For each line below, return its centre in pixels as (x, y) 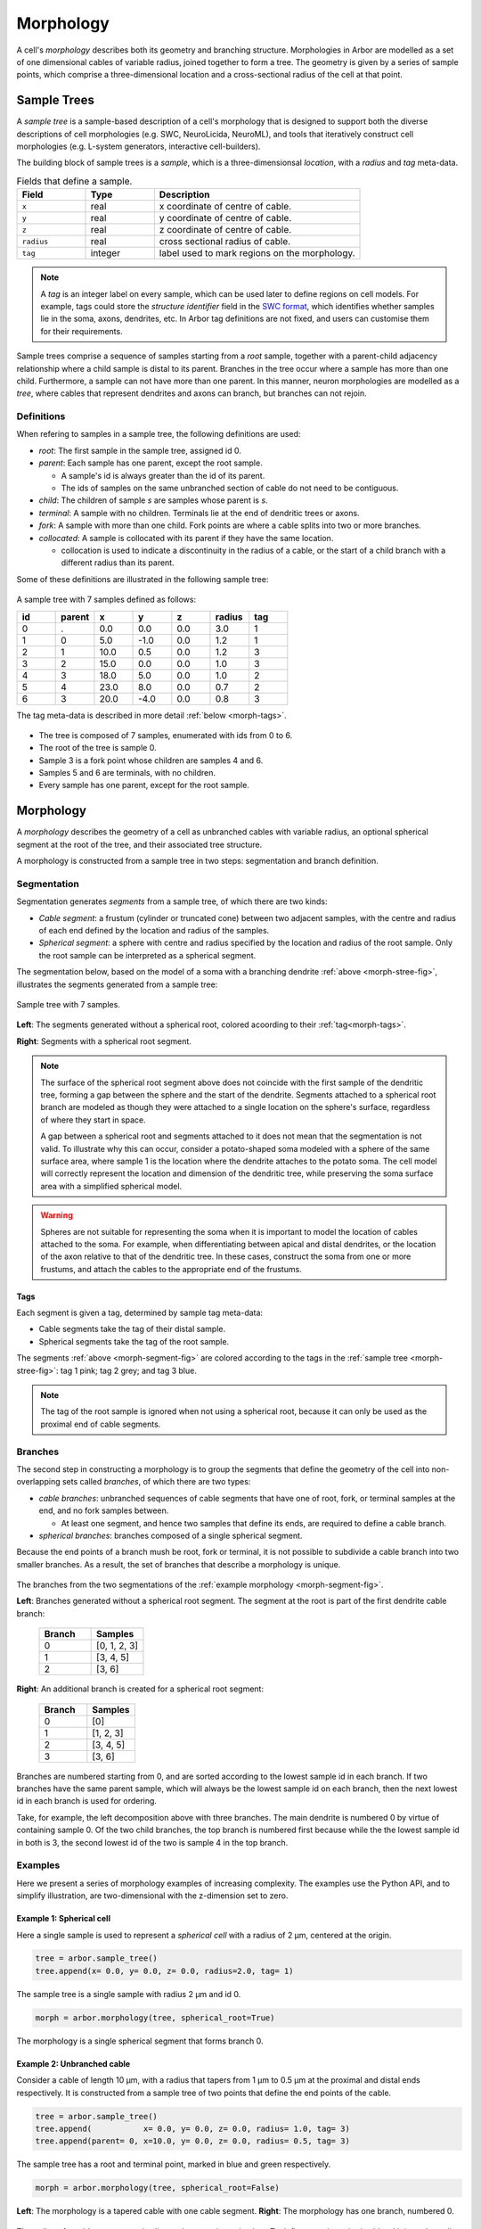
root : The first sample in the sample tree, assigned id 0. (140, 450)
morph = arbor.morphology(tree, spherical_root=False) (157, 2188)
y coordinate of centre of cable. (225, 218)
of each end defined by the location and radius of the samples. (154, 931)
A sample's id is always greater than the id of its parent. (163, 475)
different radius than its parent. (118, 563)
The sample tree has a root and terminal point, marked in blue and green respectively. (174, 2164)
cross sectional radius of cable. (225, 242)
